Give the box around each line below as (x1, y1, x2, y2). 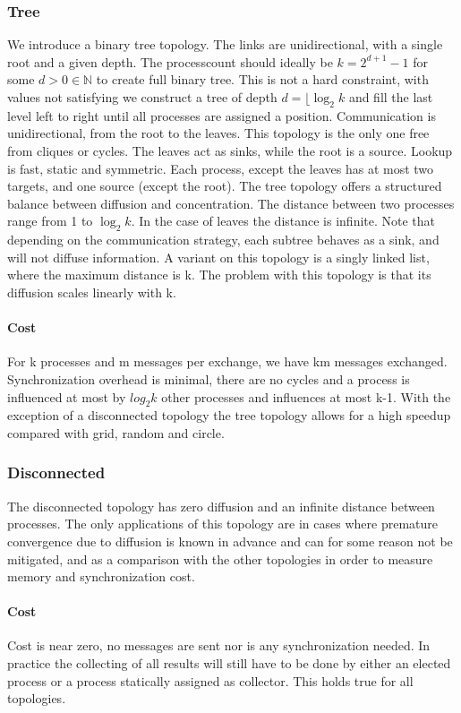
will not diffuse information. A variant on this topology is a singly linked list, (7, 247, 430, 266)
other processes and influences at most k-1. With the (161, 387, 451, 406)
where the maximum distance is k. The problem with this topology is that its (7, 265, 431, 284)
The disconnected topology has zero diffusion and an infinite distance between (7, 496, 435, 515)
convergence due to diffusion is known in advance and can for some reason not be (7, 531, 453, 550)
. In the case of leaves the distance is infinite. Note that (131, 211, 436, 230)
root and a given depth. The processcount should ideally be (7, 52, 333, 71)
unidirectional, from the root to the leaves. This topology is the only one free (7, 124, 430, 142)
